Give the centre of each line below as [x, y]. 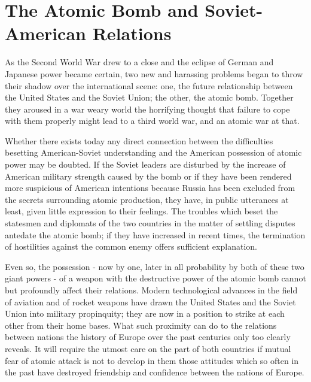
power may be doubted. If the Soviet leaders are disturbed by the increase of [145, 164]
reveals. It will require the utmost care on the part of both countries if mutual [148, 348]
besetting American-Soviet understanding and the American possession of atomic [153, 152]
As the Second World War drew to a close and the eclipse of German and [139, 62]
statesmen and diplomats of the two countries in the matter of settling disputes [150, 223]
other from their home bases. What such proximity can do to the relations [141, 325]
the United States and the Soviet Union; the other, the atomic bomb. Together [149, 97]
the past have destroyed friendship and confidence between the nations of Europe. [155, 372]
